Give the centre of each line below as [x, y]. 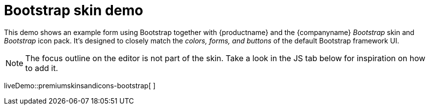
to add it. [42, 68]
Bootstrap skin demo [74, 10]
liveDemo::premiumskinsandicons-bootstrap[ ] [80, 85]
